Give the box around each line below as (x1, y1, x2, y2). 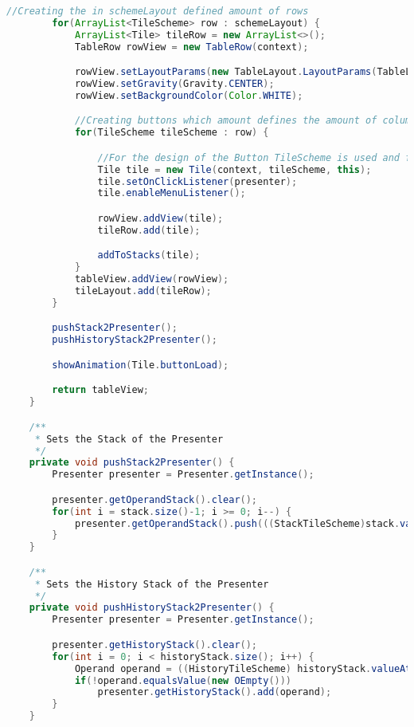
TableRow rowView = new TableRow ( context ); (74, 41, 309, 53)
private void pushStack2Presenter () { (29, 457, 235, 469)
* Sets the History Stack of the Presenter (34, 578, 269, 590)
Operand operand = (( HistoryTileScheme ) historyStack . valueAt (74, 662, 412, 674)
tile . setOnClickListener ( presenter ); (97, 175, 298, 187)
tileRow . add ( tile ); (97, 224, 201, 236)
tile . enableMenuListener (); (97, 187, 246, 199)
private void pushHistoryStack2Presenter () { (29, 602, 275, 614)
